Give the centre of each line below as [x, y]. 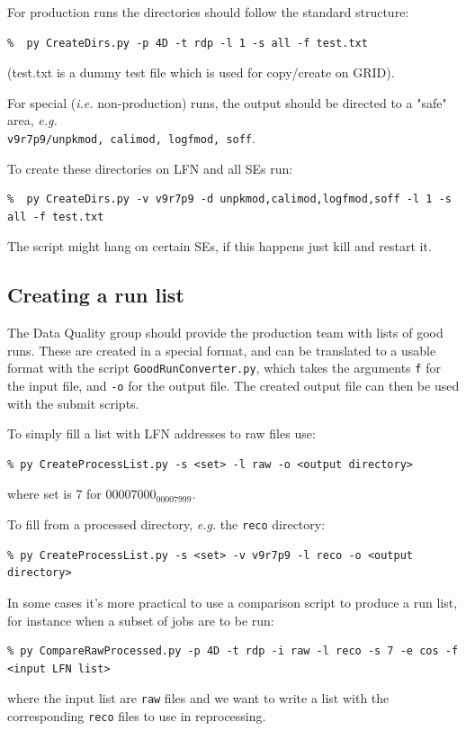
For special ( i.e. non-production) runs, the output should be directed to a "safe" [227, 102]
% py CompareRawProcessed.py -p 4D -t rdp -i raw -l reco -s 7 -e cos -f [233, 651]
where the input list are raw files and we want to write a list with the [198, 698]
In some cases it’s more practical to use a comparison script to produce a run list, [233, 602]
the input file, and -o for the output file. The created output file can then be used [233, 386]
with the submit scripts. [73, 403]
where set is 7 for [54, 494]
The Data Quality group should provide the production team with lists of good [225, 333]
